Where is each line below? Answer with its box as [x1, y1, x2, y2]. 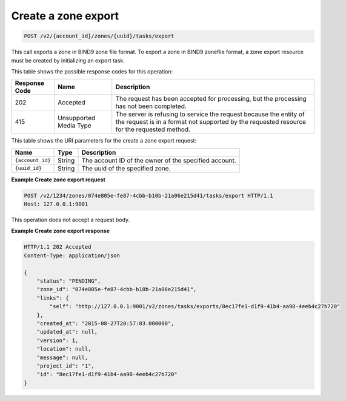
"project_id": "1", [36, 362, 95, 369]
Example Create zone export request [11, 176, 105, 183]
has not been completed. [115, 102, 187, 110]
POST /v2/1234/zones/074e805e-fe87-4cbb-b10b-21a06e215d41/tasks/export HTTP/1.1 [24, 192, 274, 199]
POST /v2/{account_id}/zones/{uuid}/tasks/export [24, 33, 175, 39]
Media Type [58, 121, 91, 130]
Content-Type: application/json [24, 252, 121, 259]
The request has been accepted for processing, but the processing [115, 95, 307, 103]
